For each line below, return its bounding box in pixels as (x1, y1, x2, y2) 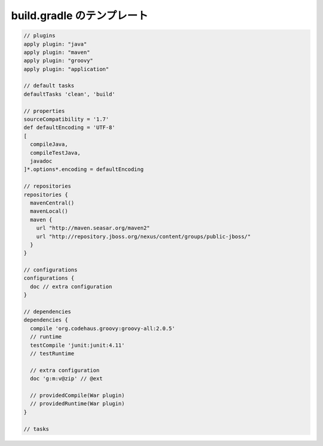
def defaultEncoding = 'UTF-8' (23, 124, 116, 131)
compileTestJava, (30, 149, 81, 156)
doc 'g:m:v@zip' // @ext (30, 375, 103, 382)
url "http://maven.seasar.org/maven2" (36, 225, 150, 231)
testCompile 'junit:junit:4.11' (30, 341, 125, 349)
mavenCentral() (30, 199, 75, 206)
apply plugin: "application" (23, 66, 109, 72)
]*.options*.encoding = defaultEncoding (23, 166, 144, 173)
